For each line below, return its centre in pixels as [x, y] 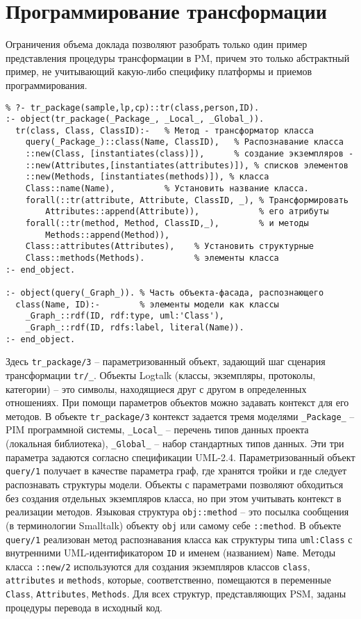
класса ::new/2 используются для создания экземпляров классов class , [158, 566]
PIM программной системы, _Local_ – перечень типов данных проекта [157, 429]
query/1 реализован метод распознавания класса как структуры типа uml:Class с [179, 539]
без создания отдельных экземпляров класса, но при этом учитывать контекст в [174, 498]
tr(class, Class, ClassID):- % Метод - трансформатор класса [165, 130]
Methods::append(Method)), [108, 235]
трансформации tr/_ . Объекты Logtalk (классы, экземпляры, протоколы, [161, 375]
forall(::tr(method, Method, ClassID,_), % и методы [167, 224]
